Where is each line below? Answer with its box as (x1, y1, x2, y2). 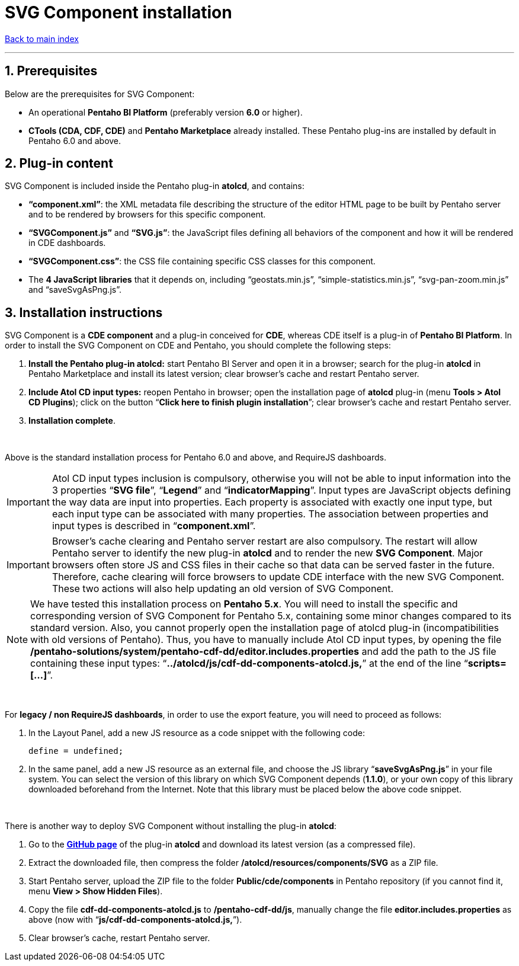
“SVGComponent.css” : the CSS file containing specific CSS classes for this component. (28, 256, 376, 267)
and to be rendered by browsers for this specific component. (28, 209, 266, 220)
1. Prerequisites (5, 63, 98, 79)
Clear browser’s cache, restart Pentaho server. (28, 933, 210, 943)
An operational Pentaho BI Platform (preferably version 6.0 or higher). (28, 107, 303, 117)
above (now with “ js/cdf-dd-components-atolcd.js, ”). (28, 914, 242, 925)
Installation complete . (28, 415, 116, 426)
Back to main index (5, 33, 79, 44)
